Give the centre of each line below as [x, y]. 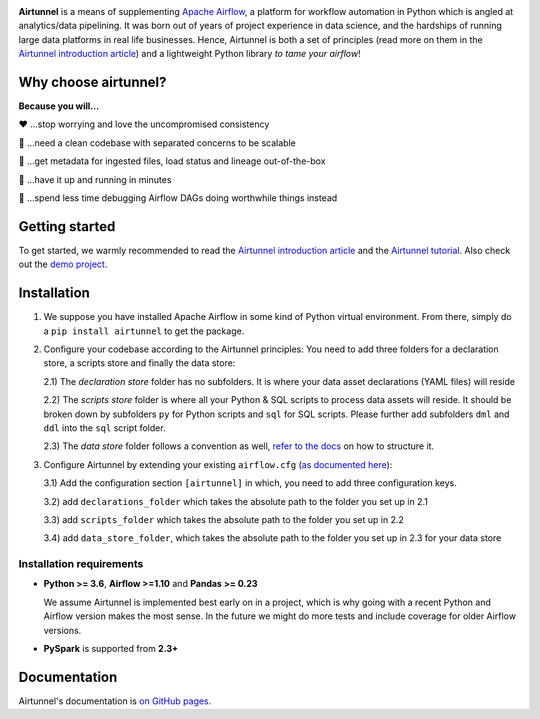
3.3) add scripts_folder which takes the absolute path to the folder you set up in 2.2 [224, 519]
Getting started [67, 226]
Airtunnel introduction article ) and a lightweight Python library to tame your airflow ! [189, 54]
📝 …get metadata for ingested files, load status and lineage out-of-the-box [172, 161]
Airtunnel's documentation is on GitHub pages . [115, 701]
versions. [62, 630]
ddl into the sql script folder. [104, 427]
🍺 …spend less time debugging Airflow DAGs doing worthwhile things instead [178, 198]
